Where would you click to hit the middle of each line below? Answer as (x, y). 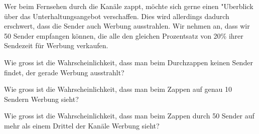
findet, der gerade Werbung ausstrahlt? (64, 72)
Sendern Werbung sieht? (41, 99)
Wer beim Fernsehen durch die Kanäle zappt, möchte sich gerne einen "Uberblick (129, 6)
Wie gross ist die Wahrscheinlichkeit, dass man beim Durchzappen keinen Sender (128, 62)
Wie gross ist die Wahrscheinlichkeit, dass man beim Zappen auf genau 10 (118, 89)
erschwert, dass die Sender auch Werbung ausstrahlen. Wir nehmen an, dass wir (127, 26)
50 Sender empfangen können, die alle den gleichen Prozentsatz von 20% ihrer (124, 35)
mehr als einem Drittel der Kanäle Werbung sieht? (82, 125)
